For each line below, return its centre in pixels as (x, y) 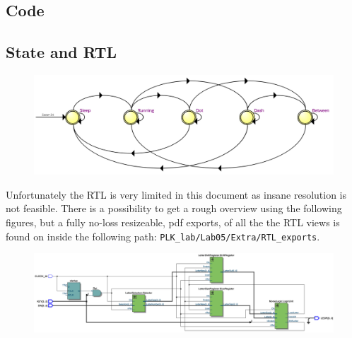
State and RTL (61, 52)
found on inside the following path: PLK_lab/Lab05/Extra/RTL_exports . (163, 236)
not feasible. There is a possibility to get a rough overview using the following (174, 208)
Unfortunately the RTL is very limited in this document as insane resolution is (176, 194)
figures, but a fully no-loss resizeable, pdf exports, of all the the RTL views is (173, 222)
